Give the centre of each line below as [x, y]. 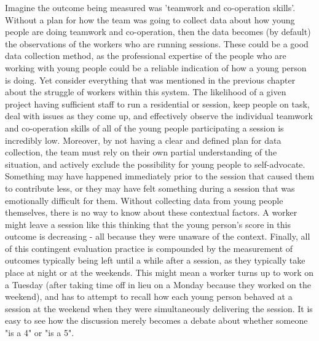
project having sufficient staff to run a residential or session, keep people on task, [157, 104]
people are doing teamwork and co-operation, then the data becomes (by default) [158, 32]
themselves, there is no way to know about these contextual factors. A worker [151, 212]
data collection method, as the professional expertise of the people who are [146, 56]
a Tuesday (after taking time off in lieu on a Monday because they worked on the [158, 284]
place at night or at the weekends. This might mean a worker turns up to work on [159, 272]
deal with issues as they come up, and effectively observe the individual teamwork [159, 116]
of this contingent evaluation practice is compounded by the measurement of [149, 248]
